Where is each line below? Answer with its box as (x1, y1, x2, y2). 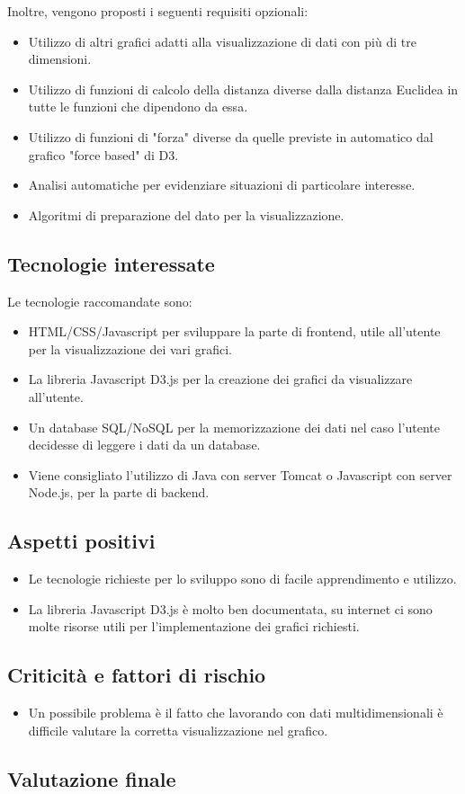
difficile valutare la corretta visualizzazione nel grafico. (28, 720, 328, 739)
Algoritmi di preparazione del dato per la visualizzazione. (28, 205, 344, 224)
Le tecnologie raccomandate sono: (7, 291, 192, 310)
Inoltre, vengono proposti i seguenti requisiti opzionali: (7, 2, 309, 20)
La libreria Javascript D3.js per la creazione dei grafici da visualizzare (28, 370, 413, 388)
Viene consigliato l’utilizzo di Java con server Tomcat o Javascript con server (28, 465, 452, 484)
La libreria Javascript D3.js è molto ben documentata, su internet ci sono (28, 599, 433, 618)
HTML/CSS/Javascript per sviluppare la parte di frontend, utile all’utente (28, 322, 441, 341)
